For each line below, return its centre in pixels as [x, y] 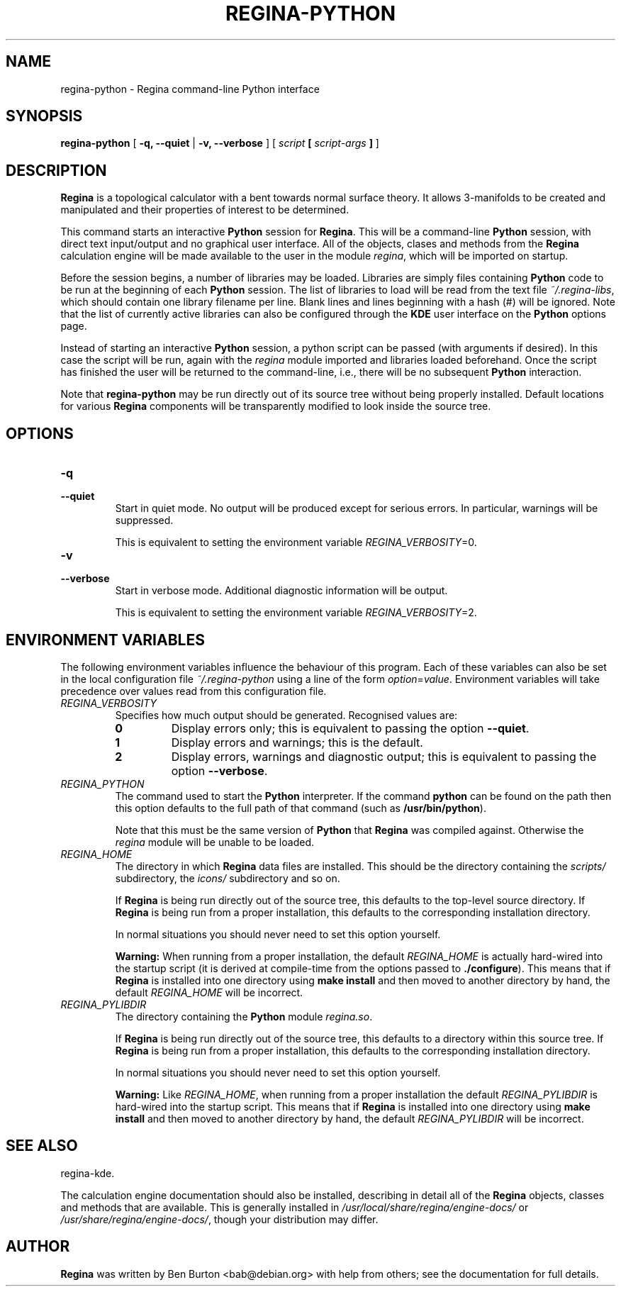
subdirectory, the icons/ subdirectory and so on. [228, 878]
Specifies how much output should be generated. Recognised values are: [286, 715]
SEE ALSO [42, 1146]
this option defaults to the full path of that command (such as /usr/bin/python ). [301, 808]
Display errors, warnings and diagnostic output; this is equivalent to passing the [384, 756]
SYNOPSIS [44, 116]
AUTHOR [38, 1247]
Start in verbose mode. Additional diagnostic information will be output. [281, 591]
